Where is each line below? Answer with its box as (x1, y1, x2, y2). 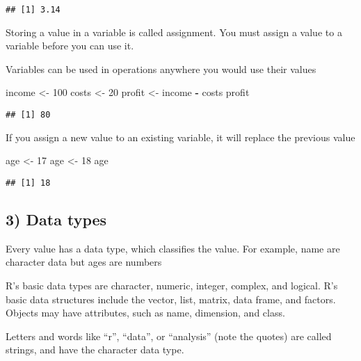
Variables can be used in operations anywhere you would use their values (6, 61, 316, 76)
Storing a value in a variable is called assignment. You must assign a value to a (6, 24, 342, 39)
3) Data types (6, 208, 107, 230)
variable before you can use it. (6, 38, 134, 53)
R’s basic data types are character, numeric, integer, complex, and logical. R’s (6, 278, 338, 292)
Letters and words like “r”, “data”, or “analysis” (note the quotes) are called (6, 328, 332, 343)
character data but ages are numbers (6, 255, 162, 269)
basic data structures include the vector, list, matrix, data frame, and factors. (6, 291, 336, 306)
